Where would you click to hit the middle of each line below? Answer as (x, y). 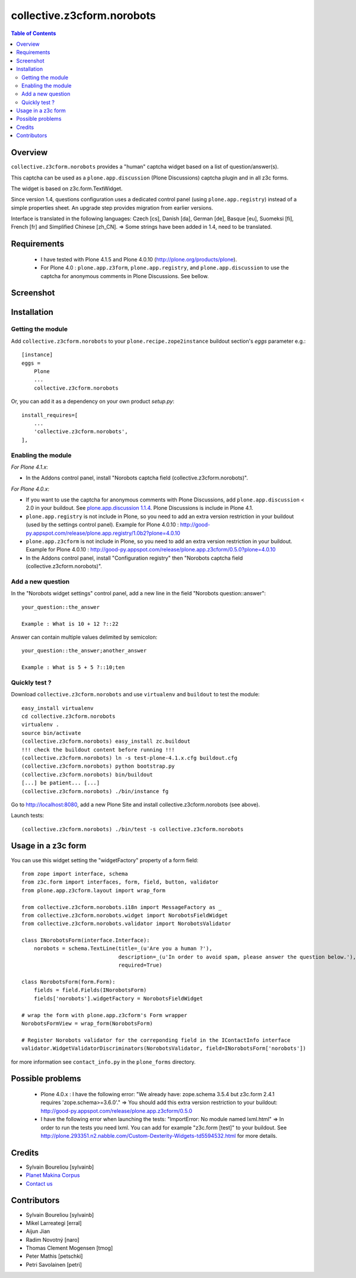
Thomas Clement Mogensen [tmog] (69, 1248)
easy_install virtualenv (58, 708)
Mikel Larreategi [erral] (54, 1223)
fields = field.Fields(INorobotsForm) (90, 990)
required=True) (140, 965)
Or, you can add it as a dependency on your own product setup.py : (93, 402)
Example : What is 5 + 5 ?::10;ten (73, 668)
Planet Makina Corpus (53, 1175)
